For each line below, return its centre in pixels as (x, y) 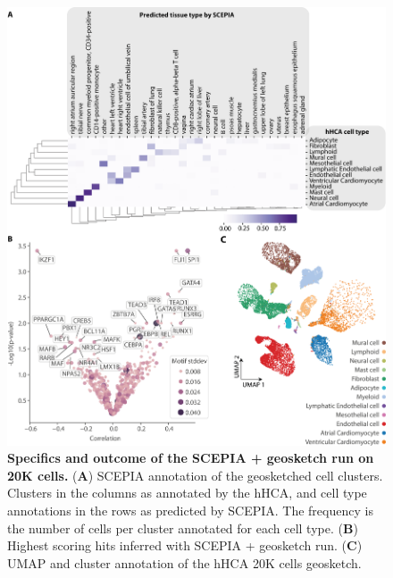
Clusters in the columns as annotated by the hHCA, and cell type (187, 493)
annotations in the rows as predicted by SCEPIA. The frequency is (190, 510)
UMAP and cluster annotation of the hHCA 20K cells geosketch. (184, 562)
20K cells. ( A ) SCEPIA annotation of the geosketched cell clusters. (195, 475)
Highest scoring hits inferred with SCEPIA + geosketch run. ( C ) (185, 545)
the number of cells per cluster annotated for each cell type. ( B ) (183, 528)
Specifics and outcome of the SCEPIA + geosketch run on (191, 458)
